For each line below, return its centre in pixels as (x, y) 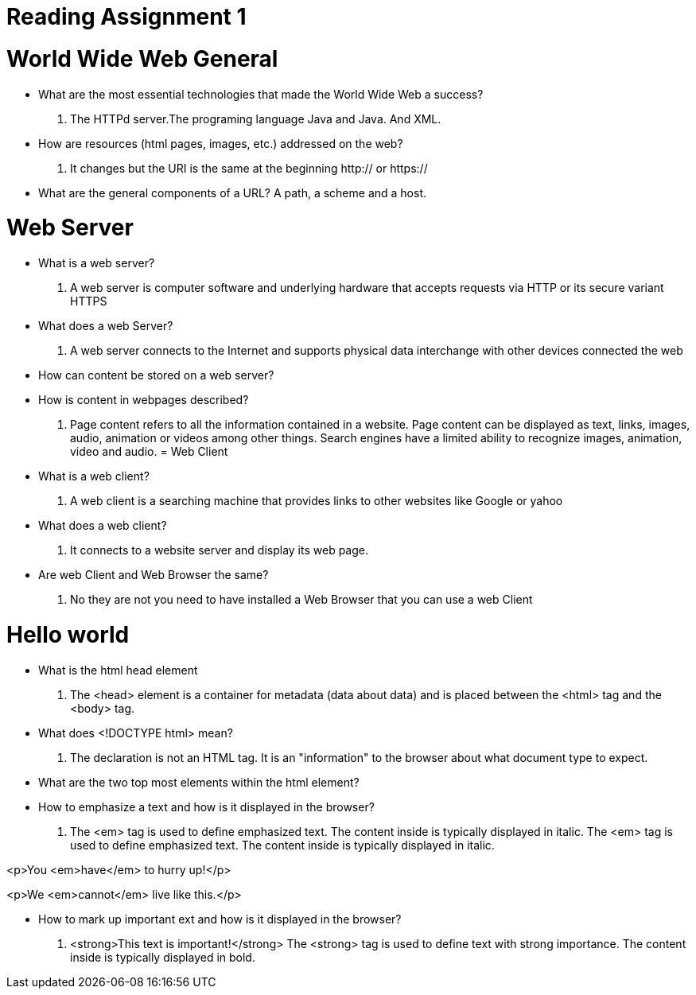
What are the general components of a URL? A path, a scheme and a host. (233, 192)
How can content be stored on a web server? (156, 375)
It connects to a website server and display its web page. (219, 550)
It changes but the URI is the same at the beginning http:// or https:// (249, 168)
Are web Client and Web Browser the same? (154, 575)
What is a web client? (94, 476)
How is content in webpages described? (144, 400)
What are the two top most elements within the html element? (199, 782)
